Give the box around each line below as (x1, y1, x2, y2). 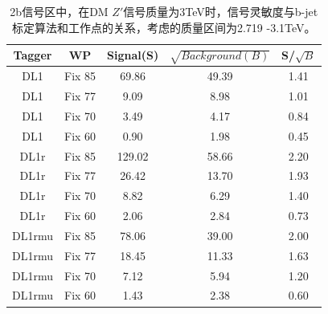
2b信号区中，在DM (10, 3, 109, 19)
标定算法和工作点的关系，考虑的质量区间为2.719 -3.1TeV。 (11, 18, 316, 35)
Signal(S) (107, 47, 159, 63)
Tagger (13, 47, 52, 63)
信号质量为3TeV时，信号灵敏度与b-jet (123, 3, 318, 19)
